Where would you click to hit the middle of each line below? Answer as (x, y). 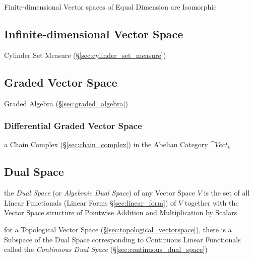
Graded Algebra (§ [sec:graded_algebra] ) (66, 103)
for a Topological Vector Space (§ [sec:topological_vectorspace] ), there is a (118, 229)
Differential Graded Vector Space (73, 126)
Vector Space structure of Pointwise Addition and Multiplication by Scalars (121, 212)
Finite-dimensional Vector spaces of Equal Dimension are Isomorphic (110, 7)
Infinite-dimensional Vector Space (94, 34)
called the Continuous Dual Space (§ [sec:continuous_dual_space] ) (106, 249)
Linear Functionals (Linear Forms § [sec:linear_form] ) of (90, 202)
